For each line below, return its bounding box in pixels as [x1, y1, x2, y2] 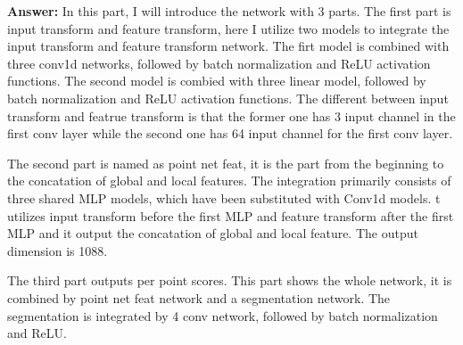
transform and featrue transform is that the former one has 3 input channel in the [7, 106, 456, 125]
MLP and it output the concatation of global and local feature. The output [7, 224, 418, 242]
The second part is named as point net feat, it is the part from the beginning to [7, 153, 444, 172]
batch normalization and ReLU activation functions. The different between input [7, 88, 449, 107]
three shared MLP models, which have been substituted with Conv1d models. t [7, 188, 441, 207]
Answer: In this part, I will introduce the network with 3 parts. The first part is [7, 2, 451, 20]
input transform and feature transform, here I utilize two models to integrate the [7, 19, 450, 37]
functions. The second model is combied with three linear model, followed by [7, 71, 426, 90]
